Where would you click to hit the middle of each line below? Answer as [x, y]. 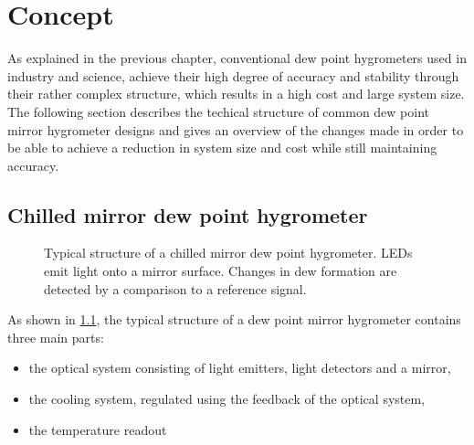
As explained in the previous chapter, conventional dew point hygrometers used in [237, 58]
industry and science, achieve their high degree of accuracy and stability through [233, 75]
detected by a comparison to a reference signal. [175, 288]
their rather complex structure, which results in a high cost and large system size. [236, 94]
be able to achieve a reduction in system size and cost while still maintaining [222, 148]
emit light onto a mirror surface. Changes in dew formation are [221, 271]
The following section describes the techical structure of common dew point [218, 111]
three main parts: [56, 337]
